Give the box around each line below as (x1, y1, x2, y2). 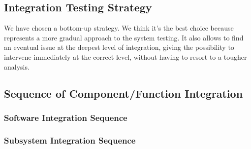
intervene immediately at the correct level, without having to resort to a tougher (4, 51, 247, 62)
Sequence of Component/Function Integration (4, 85, 243, 101)
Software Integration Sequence (4, 111, 127, 123)
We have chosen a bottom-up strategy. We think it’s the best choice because (4, 23, 234, 33)
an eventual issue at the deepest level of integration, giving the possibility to (4, 42, 234, 52)
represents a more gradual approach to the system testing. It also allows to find (4, 32, 244, 42)
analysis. (4, 61, 30, 72)
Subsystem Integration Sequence (4, 134, 136, 146)
